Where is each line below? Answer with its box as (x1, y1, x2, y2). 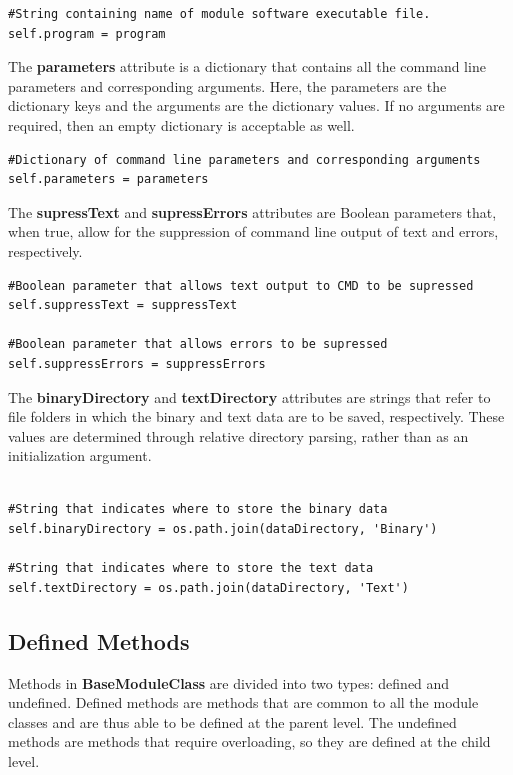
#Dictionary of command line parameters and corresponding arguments (8, 152, 481, 167)
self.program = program (8, 26, 166, 41)
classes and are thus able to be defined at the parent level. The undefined (8, 711, 457, 732)
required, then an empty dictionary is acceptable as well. (8, 114, 355, 135)
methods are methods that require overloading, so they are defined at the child (8, 731, 491, 752)
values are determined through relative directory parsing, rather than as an (8, 425, 469, 446)
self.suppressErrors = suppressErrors (8, 356, 266, 371)
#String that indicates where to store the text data (8, 561, 374, 576)
